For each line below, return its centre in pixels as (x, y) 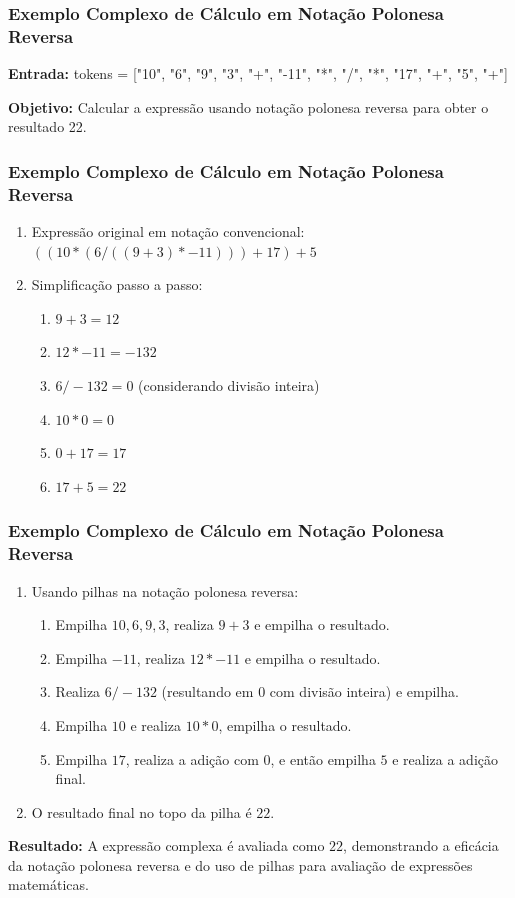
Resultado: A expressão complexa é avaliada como (166, 845)
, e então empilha (323, 758)
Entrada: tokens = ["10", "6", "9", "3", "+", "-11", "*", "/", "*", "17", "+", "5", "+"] (258, 73)
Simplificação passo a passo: (117, 284)
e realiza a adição (445, 758)
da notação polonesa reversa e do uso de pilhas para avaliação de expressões (240, 864)
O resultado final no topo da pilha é (141, 811)
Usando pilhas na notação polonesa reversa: (165, 590)
